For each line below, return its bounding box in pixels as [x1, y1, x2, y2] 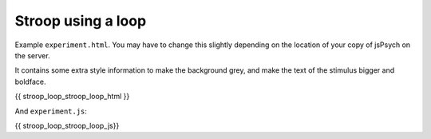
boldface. [14, 77, 46, 86]
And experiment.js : [14, 106, 88, 116]
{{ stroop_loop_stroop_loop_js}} [14, 121, 120, 130]
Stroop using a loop [14, 12, 147, 30]
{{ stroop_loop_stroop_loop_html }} [14, 92, 130, 101]
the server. [14, 50, 51, 60]
